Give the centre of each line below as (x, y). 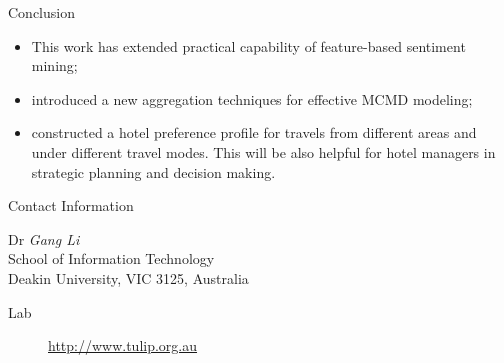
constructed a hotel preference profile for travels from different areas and (254, 132)
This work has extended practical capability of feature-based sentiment (248, 45)
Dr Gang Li (44, 238)
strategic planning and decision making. (153, 171)
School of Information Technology (111, 258)
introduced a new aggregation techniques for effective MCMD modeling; (252, 98)
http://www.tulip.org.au (123, 345)
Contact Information (71, 205)
